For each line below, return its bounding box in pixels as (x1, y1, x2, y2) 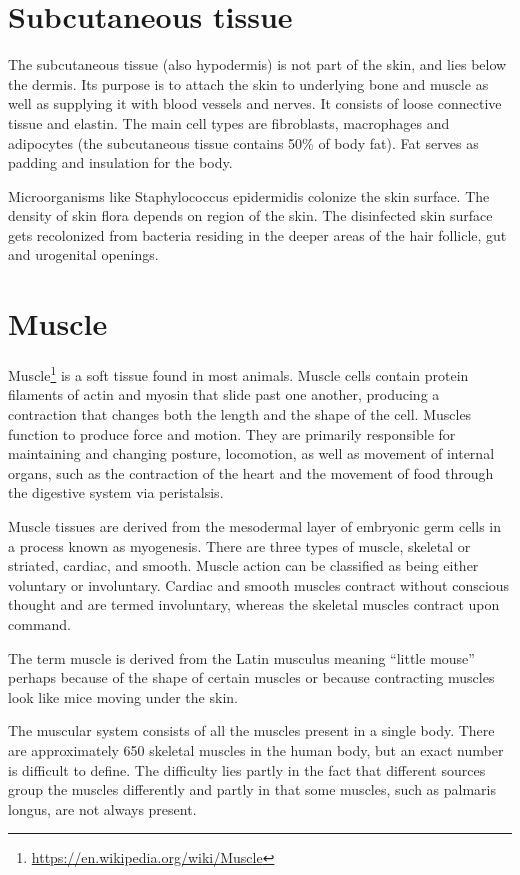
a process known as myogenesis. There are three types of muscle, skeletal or (8, 535, 471, 556)
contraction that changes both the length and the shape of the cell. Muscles (8, 404, 472, 425)
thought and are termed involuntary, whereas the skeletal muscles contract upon (8, 594, 500, 615)
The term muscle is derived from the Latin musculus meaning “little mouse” (8, 647, 475, 668)
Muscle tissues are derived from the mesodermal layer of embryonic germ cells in (8, 516, 501, 536)
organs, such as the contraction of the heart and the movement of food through (8, 462, 494, 483)
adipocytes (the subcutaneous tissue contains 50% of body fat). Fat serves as (8, 132, 479, 153)
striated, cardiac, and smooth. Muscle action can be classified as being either (8, 555, 479, 576)
